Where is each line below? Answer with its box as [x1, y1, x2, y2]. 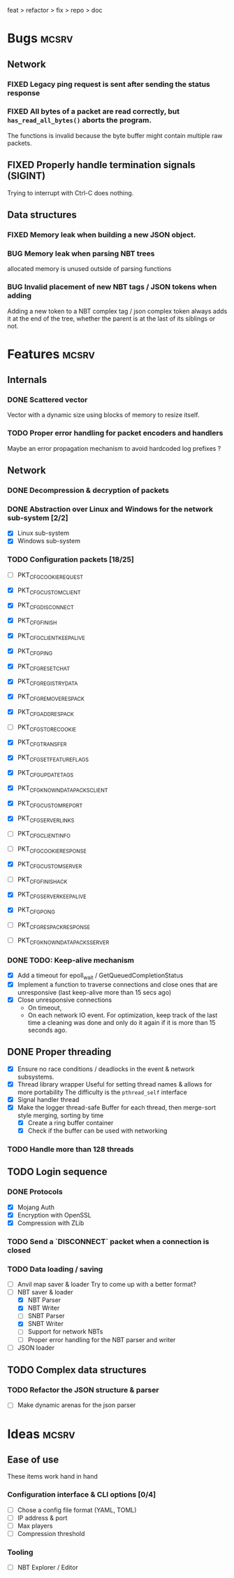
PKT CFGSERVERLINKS [17, 814, 75, 825]
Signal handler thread [17, 1095, 80, 1103]
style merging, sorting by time [17, 1111, 104, 1119]
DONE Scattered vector [7, 395, 88, 405]
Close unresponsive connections [17, 996, 112, 1004]
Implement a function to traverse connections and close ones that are [17, 980, 218, 989]
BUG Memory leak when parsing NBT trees [7, 249, 155, 258]
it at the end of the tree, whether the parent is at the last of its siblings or [7, 314, 216, 323]
